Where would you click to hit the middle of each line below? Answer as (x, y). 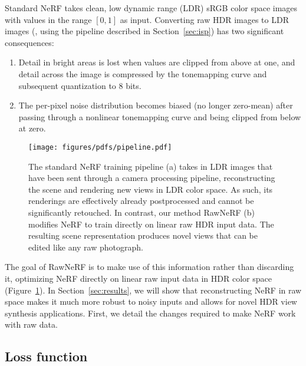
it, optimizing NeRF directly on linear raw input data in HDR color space (138, 278)
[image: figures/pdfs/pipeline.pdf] (100, 147)
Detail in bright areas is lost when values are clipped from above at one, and (157, 62)
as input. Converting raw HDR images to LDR (204, 19)
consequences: (29, 42)
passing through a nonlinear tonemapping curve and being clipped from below (160, 116)
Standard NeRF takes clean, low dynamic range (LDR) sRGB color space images (151, 8)
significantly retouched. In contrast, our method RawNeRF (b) (142, 212)
